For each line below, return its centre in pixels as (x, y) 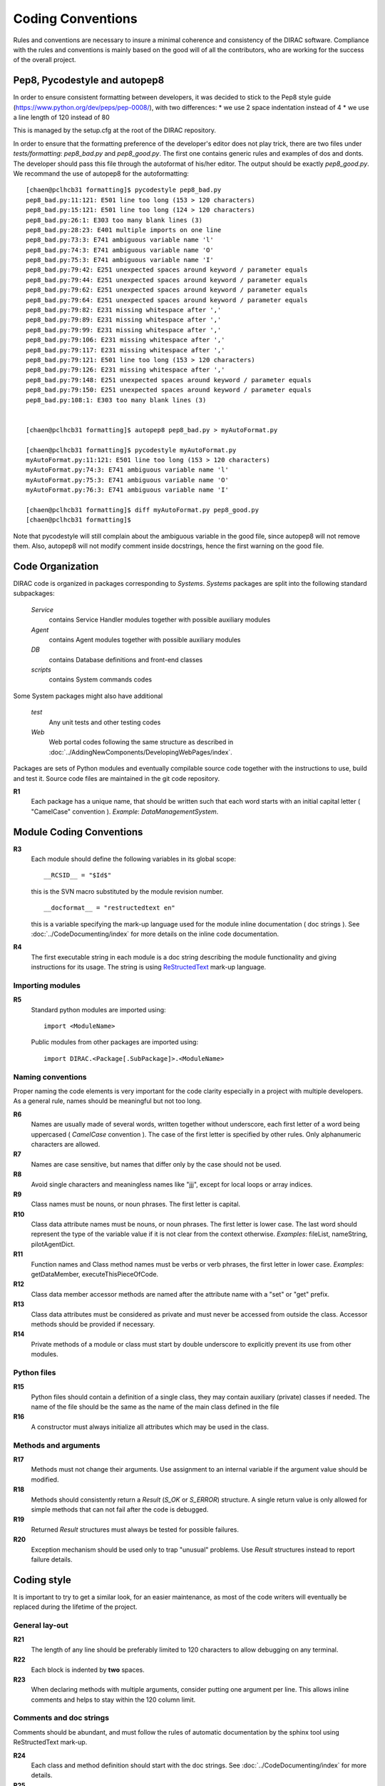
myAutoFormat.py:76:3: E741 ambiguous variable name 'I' (128, 490)
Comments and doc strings (61, 1718)
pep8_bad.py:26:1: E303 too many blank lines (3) (114, 220)
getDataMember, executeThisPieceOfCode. (95, 1274)
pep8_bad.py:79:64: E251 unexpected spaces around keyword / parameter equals (167, 300)
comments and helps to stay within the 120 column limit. (113, 1700)
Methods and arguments (57, 1445)
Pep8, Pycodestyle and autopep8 (89, 80)
